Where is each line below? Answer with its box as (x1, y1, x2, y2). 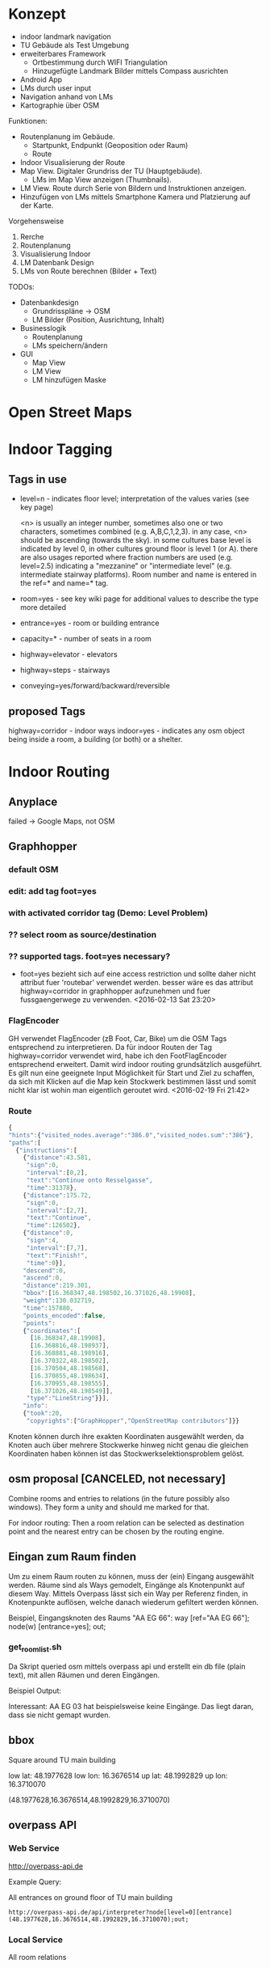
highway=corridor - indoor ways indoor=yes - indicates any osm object (8, 726, 245, 735)
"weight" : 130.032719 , (23, 1297, 95, 1305)
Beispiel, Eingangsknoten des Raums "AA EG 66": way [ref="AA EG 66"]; (8, 1613, 250, 1623)
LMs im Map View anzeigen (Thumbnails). (31, 175, 172, 184)
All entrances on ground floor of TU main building (8, 1892, 173, 1902)
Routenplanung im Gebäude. (19, 131, 115, 142)
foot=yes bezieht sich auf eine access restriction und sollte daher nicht (19, 969, 256, 979)
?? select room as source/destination (8, 929, 157, 941)
